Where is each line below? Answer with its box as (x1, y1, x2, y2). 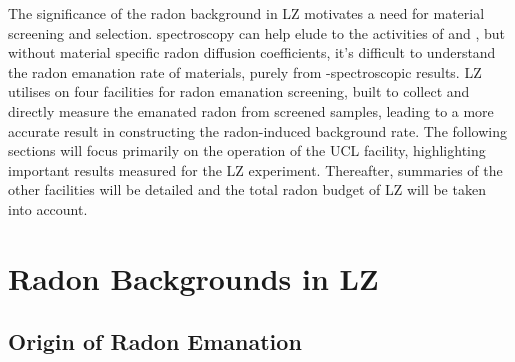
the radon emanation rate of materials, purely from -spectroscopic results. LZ (8, 61, 482, 82)
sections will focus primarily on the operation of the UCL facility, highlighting (8, 140, 486, 161)
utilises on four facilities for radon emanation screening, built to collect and (8, 81, 470, 102)
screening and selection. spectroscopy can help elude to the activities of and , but (8, 22, 506, 43)
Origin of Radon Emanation (8, 326, 302, 357)
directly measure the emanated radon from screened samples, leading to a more (8, 100, 494, 121)
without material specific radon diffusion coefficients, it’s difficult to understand (8, 42, 496, 63)
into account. (8, 198, 88, 219)
